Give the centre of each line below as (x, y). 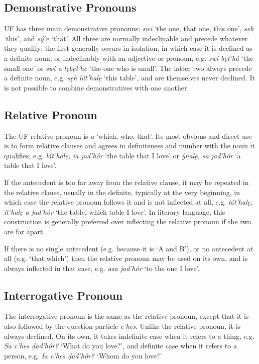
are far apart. (25, 231)
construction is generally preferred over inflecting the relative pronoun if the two (128, 221)
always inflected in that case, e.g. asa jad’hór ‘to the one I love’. (102, 268)
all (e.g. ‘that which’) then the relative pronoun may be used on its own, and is (126, 258)
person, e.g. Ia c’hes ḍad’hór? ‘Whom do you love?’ (83, 355)
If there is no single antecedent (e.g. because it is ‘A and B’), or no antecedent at (129, 248)
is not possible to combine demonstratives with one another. (97, 87)
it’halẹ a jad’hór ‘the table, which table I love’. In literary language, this (115, 211)
